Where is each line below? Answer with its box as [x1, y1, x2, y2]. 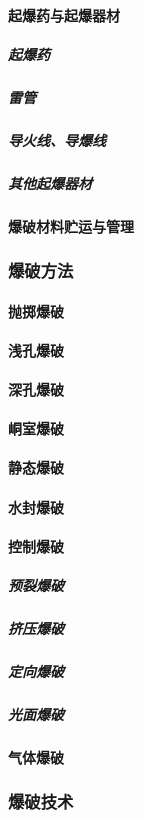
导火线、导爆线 [8, 129, 106, 150]
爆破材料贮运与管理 [8, 215, 134, 236]
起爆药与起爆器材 [8, 4, 120, 25]
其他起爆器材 [8, 172, 92, 193]
